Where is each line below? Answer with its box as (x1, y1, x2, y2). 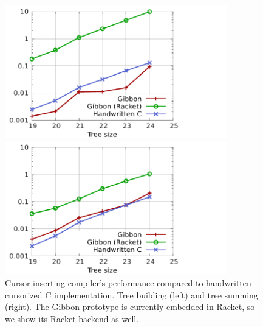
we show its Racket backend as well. (5, 312, 139, 325)
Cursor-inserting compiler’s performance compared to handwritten (5, 276, 251, 289)
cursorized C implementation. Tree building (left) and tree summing (5, 288, 258, 301)
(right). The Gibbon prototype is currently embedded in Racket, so (5, 300, 255, 313)
